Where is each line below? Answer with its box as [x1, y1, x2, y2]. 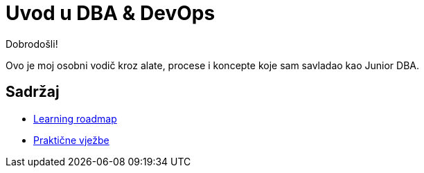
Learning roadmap [33, 112, 117, 125]
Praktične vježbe [33, 134, 109, 146]
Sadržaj [6, 83, 60, 101]
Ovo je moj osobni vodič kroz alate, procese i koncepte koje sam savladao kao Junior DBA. [6, 59, 419, 71]
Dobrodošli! [6, 37, 58, 50]
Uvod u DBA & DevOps [6, 1, 215, 25]
